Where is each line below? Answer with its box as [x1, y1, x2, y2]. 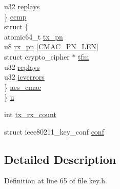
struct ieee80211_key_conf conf [4, 126, 104, 137]
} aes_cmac [4, 81, 41, 92]
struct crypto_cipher [4, 51, 70, 62]
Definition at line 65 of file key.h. [4, 175, 107, 186]
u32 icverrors [4, 71, 45, 82]
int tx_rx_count [4, 108, 56, 119]
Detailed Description [4, 151, 116, 167]
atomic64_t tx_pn [4, 31, 63, 42]
